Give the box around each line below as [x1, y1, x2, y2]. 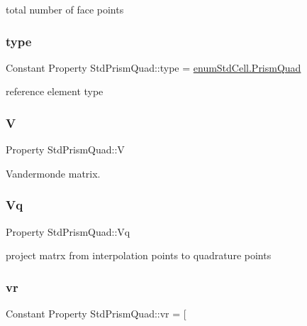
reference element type [6, 84, 104, 99]
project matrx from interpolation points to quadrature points [6, 248, 272, 263]
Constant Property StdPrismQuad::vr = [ [6, 306, 186, 321]
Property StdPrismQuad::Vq [6, 224, 130, 239]
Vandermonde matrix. [6, 165, 101, 180]
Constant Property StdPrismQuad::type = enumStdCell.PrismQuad [6, 60, 301, 75]
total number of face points [6, 2, 124, 16]
